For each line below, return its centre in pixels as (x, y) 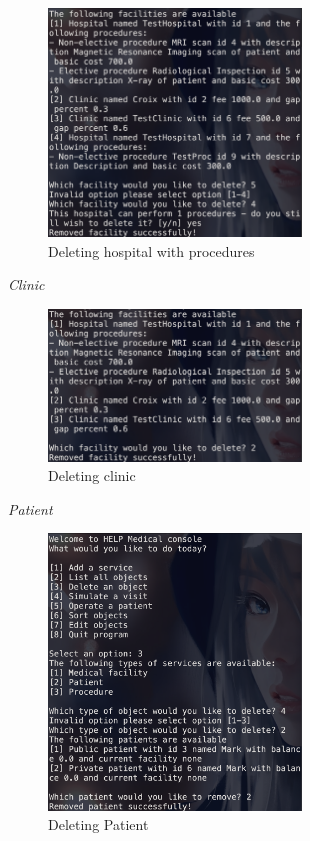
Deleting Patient (98, 824)
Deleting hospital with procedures (151, 250)
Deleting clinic (92, 475)
